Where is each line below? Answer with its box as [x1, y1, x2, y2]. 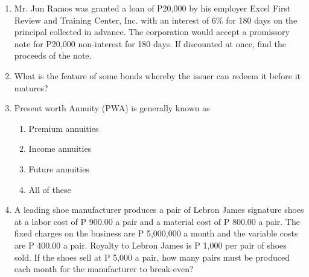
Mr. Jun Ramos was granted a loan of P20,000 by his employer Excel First [14, 2, 291, 14]
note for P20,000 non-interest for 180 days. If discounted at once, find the [14, 37, 286, 50]
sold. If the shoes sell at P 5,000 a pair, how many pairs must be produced [14, 250, 290, 263]
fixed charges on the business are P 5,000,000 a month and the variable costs [14, 227, 298, 240]
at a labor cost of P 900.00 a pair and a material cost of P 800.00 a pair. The [14, 215, 300, 227]
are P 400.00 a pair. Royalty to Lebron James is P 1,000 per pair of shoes [14, 238, 287, 251]
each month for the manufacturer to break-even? [14, 262, 194, 275]
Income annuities [28, 142, 92, 155]
